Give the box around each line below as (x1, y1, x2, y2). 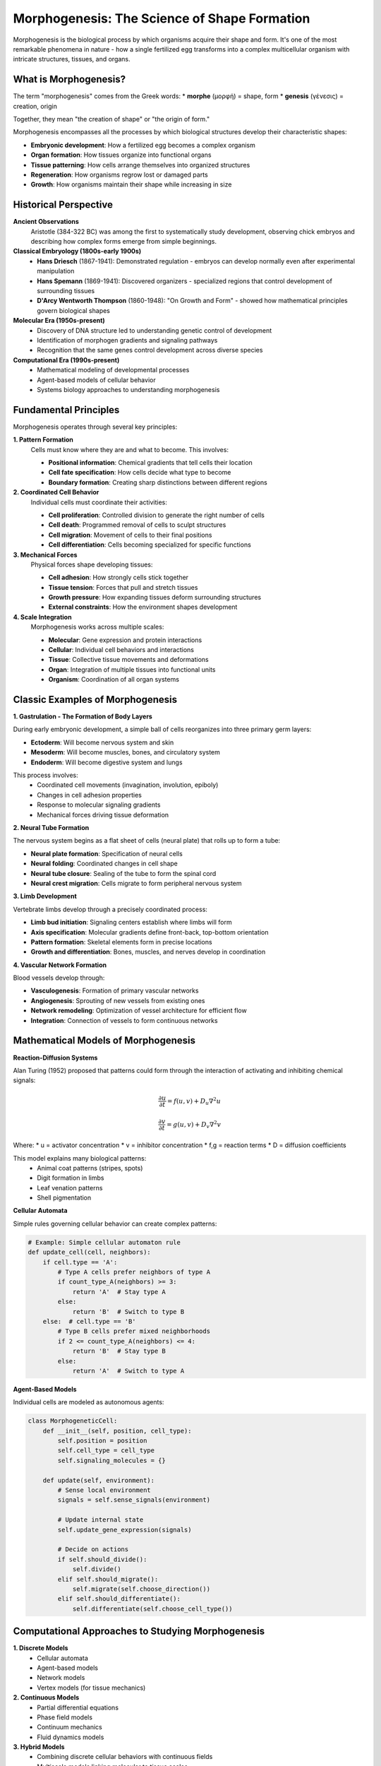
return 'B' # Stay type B (72, 1347, 166, 1356)
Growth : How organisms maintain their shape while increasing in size (30, 180, 232, 189)
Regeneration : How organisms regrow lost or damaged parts (30, 170, 208, 179)
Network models (37, 1673, 85, 1682)
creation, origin (13, 102, 58, 110)
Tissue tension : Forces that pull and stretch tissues (48, 583, 198, 591)
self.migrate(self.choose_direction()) (72, 1584, 211, 1593)
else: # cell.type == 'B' (42, 1317, 137, 1325)
